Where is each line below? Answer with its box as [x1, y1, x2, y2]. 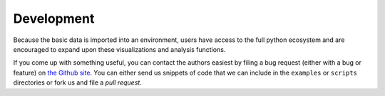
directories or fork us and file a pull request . [13, 78, 142, 87]
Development [13, 11, 95, 26]
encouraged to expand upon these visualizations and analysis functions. [13, 45, 226, 53]
